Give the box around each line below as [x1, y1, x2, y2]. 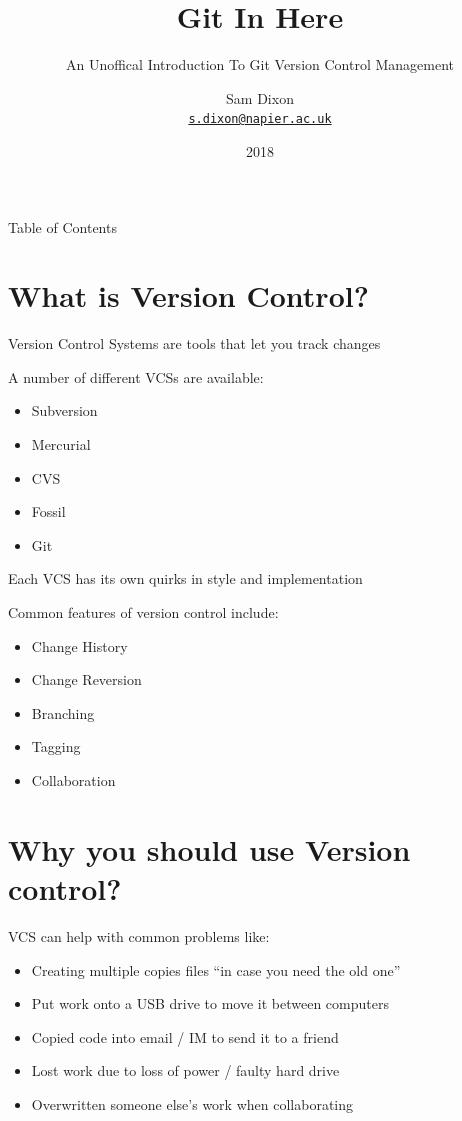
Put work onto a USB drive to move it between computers [31, 993, 389, 1014]
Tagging [31, 736, 81, 757]
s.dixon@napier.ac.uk [188, 112, 332, 127]
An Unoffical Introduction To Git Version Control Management [65, 54, 455, 75]
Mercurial [31, 434, 91, 455]
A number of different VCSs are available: [8, 366, 264, 387]
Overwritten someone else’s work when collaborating [31, 1093, 353, 1114]
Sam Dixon [226, 87, 294, 108]
